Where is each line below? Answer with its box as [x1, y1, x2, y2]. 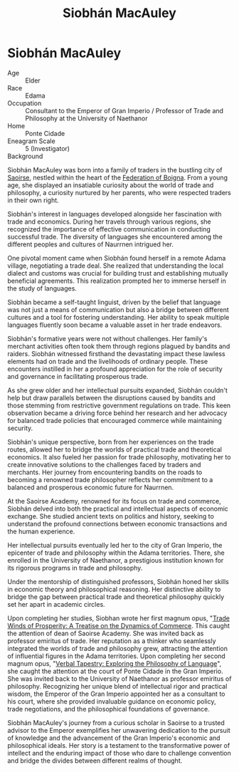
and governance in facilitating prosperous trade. [7, 372, 149, 380]
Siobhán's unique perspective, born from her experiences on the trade [7, 437, 215, 446]
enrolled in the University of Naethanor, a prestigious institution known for [7, 555, 224, 564]
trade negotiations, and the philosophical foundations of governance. [7, 704, 210, 713]
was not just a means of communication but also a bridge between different [7, 305, 229, 314]
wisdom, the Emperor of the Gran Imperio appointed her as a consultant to [7, 689, 225, 698]
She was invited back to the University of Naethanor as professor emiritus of [7, 674, 232, 683]
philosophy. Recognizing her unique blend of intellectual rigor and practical [7, 682, 228, 690]
